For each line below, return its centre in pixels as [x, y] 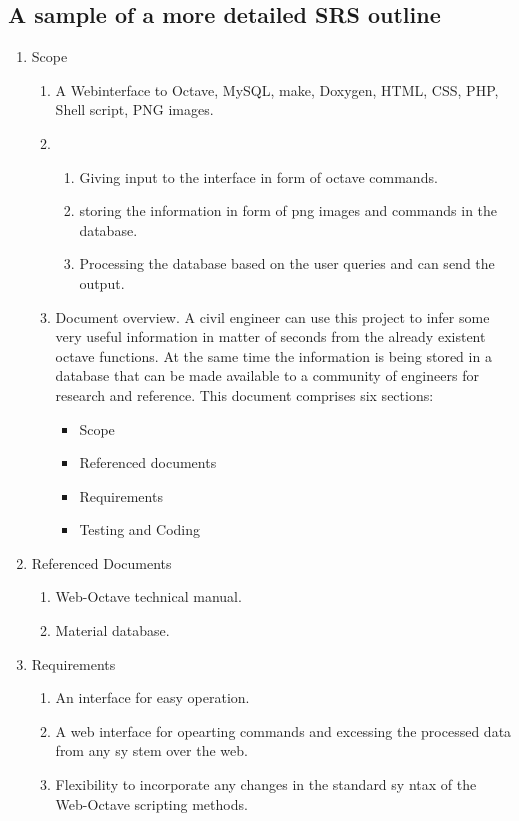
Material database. [112, 630]
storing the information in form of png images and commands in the [288, 210]
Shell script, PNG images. [134, 109]
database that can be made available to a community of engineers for [267, 375]
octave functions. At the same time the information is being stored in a [273, 355]
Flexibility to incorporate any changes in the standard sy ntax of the [266, 784]
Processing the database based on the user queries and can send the [287, 263]
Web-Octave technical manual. [148, 596]
